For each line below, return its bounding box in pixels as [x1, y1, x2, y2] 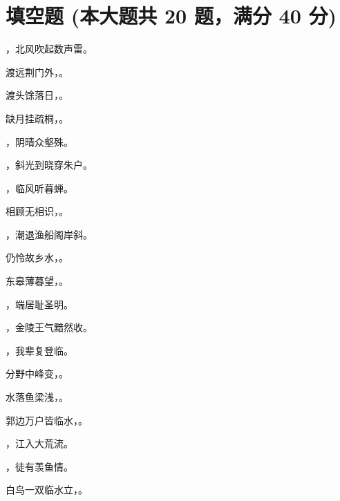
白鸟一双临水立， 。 [6, 482, 88, 497]
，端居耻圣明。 [6, 296, 73, 311]
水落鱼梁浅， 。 [6, 390, 68, 404]
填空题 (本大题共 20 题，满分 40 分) [6, 1, 337, 30]
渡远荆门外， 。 [6, 64, 68, 79]
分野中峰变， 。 [6, 366, 68, 381]
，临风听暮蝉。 [6, 180, 73, 195]
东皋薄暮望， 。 [6, 274, 68, 288]
